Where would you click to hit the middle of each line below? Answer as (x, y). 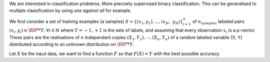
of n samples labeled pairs (219, 22)
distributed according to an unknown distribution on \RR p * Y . (72, 44)
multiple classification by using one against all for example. (70, 10)
